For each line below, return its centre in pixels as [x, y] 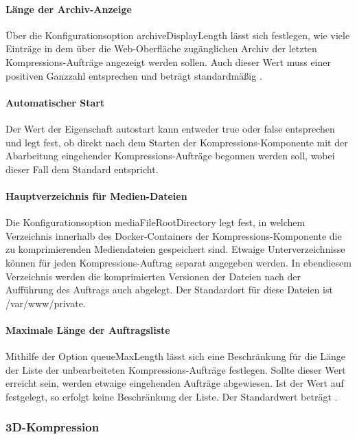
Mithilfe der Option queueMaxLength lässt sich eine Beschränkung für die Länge [175, 356]
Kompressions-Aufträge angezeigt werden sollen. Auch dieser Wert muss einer [168, 61]
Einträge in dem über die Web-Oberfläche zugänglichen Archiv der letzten [161, 48]
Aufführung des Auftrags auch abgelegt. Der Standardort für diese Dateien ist [169, 290]
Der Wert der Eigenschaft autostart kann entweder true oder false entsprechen [170, 128]
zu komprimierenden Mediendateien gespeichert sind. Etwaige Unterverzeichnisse [175, 249]
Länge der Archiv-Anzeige [69, 9]
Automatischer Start [55, 102]
